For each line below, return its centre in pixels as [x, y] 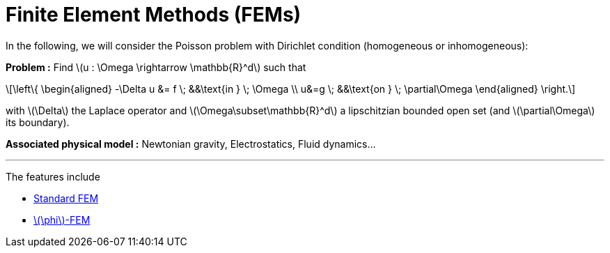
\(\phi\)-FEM [62, 220]
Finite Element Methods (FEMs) [154, 15]
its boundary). [38, 122]
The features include [53, 176]
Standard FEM [66, 198]
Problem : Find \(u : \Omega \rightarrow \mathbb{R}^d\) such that [156, 67]
